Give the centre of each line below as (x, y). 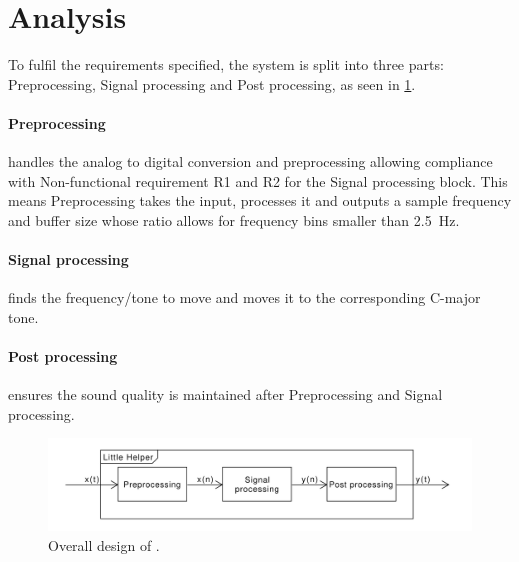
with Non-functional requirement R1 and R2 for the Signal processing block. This (258, 180)
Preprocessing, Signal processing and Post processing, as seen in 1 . (212, 83)
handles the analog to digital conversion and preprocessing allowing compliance (250, 161)
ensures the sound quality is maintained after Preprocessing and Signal (225, 394)
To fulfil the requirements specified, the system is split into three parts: (226, 64)
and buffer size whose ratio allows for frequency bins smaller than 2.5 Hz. (234, 219)
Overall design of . (104, 544)
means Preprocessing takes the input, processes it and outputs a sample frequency (260, 200)
